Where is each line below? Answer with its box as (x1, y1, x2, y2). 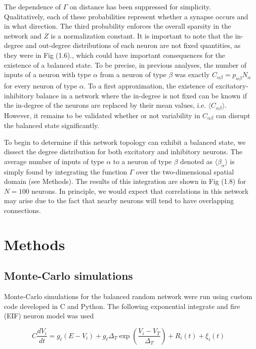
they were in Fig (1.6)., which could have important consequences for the (4, 49, 225, 60)
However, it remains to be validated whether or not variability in (4, 110, 200, 120)
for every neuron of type (4, 80, 77, 90)
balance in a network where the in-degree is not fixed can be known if (36, 90, 247, 100)
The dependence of (4, 1, 61, 11)
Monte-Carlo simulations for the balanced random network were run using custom (4, 291, 253, 302)
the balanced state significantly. (4, 120, 99, 131)
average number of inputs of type (4, 156, 104, 166)
